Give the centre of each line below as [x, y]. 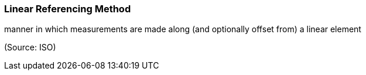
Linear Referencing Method [68, 9]
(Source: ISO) [30, 47]
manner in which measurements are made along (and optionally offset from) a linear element [183, 29]
